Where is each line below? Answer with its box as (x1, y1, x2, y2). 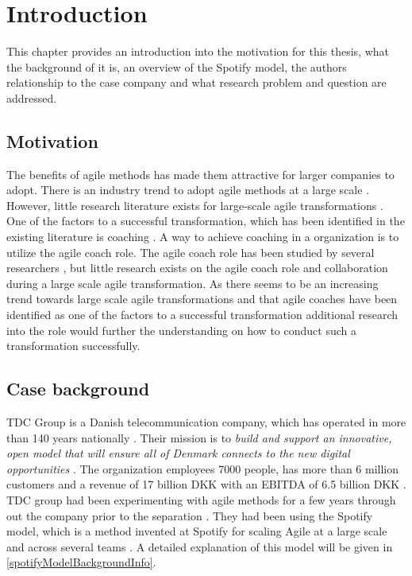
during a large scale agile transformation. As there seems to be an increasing (6, 274, 379, 291)
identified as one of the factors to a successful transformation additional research (6, 306, 399, 323)
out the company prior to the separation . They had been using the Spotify (6, 507, 373, 523)
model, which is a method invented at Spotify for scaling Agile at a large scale (6, 523, 387, 539)
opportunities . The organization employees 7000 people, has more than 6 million (6, 460, 399, 477)
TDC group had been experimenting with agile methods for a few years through (6, 492, 396, 508)
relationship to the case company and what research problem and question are (6, 74, 387, 91)
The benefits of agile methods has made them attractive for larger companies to (6, 165, 395, 182)
